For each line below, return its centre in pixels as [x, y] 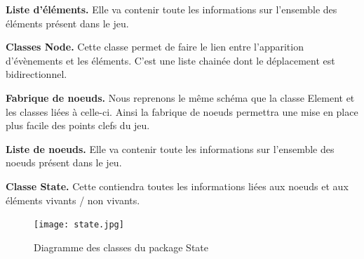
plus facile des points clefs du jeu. [78, 125]
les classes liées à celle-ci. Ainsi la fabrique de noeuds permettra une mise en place [182, 111]
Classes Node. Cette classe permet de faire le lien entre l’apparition [155, 47]
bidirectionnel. [36, 74]
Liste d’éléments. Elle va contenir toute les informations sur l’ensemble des [171, 9]
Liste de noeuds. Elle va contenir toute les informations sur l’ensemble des [170, 148]
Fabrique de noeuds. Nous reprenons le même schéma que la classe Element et [180, 97]
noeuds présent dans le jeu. [64, 162]
